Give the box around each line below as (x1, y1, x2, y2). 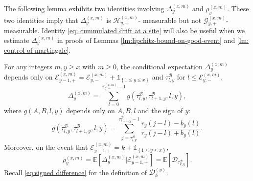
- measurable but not (138, 15, 202, 25)
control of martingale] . (4, 45, 71, 55)
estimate (4, 35, 29, 45)
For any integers (4, 61, 52, 72)
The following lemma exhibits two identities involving (4, 3, 164, 13)
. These (227, 3, 249, 13)
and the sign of (138, 105, 183, 116)
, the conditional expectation (116, 61, 203, 72)
